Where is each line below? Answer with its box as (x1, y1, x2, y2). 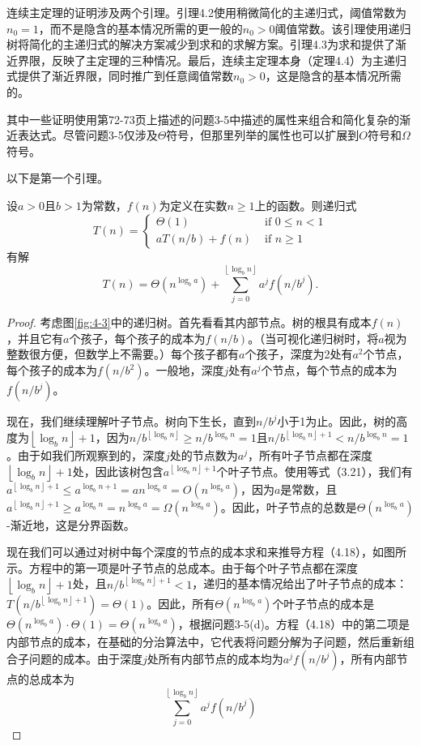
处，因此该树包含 (72, 462, 164, 479)
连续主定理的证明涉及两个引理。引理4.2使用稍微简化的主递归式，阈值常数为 (6, 4, 406, 20)
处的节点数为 (169, 447, 238, 464)
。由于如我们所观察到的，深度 (6, 447, 165, 464)
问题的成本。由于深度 (28, 650, 142, 667)
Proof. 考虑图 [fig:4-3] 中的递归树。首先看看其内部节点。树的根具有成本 (6, 314, 372, 331)
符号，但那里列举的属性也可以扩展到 (166, 126, 359, 144)
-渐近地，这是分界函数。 (6, 516, 135, 533)
